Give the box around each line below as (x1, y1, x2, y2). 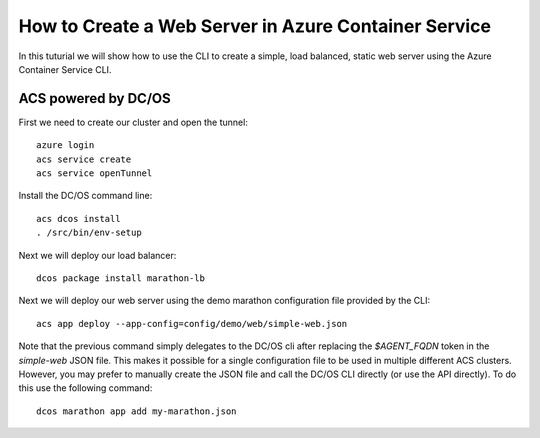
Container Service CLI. (18, 63, 112, 75)
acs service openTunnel (36, 168, 153, 179)
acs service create (36, 153, 132, 165)
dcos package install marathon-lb (36, 272, 205, 284)
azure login (36, 140, 95, 151)
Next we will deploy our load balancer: (18, 249, 177, 261)
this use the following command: (18, 382, 153, 394)
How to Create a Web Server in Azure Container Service (18, 15, 492, 37)
